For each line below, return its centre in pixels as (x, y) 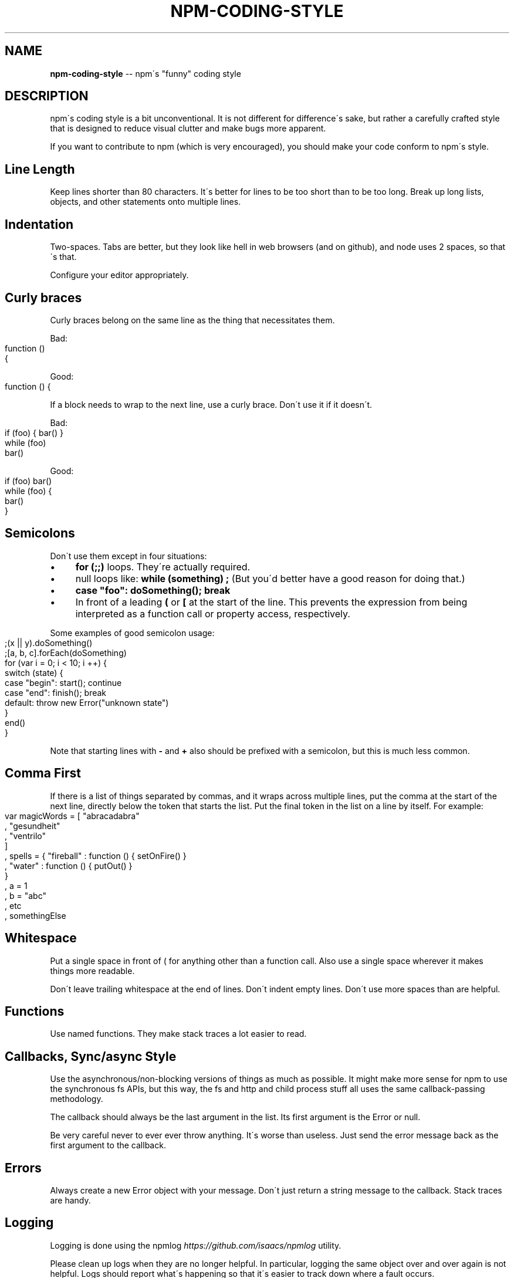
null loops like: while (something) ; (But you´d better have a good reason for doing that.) (270, 578)
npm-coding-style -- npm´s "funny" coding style (146, 73)
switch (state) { (34, 672)
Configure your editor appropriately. (119, 275)
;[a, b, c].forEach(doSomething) (66, 652)
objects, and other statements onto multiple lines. (146, 202)
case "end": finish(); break (56, 692)
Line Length (40, 169)
